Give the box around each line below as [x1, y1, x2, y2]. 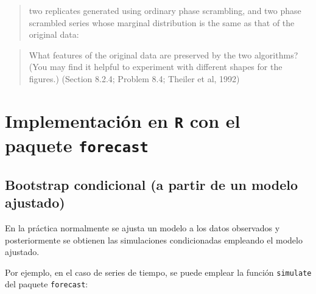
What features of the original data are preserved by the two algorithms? [29, 48, 298, 61]
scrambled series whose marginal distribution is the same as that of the [29, 16, 295, 29]
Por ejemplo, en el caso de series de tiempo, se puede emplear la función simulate [5, 265, 312, 278]
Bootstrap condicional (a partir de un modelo [5, 175, 298, 194]
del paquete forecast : [5, 278, 88, 290]
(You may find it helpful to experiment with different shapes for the [29, 60, 283, 73]
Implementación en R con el [5, 108, 241, 133]
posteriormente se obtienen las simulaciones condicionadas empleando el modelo [5, 233, 303, 246]
